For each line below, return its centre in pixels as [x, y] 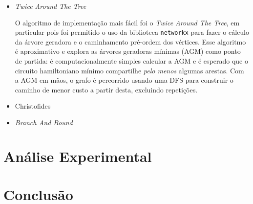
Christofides [33, 106]
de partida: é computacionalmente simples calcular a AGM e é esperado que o [131, 61]
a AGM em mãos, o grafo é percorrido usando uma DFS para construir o [124, 80]
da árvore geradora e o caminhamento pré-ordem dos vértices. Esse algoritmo [130, 41]
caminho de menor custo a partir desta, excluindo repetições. [106, 89]
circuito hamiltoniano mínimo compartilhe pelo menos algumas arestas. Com [129, 70]
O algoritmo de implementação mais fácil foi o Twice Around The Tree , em [127, 22]
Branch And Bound [44, 122]
